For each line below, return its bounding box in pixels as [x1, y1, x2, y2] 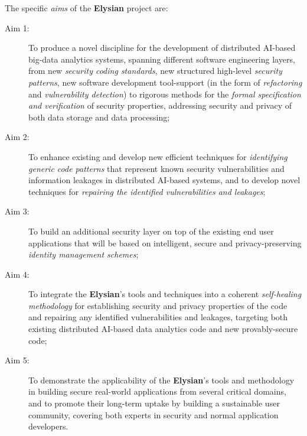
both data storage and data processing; [28, 110, 170, 123]
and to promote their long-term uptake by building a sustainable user [28, 397, 280, 409]
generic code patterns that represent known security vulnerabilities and [28, 162, 285, 174]
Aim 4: [5, 268, 30, 280]
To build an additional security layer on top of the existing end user [28, 224, 274, 237]
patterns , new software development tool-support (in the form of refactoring [28, 76, 302, 88]
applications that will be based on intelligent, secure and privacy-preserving [28, 236, 302, 249]
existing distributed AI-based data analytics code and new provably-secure [28, 323, 298, 335]
